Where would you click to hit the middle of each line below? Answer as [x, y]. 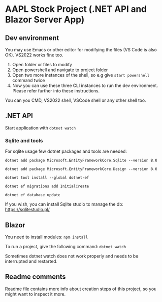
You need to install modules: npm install [47, 237]
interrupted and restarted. [31, 261]
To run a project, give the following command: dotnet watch [65, 246]
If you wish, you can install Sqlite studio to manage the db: [64, 204]
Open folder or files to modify [42, 65]
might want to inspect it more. [35, 294]
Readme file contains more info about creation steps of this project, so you [81, 289]
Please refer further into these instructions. [56, 91]
